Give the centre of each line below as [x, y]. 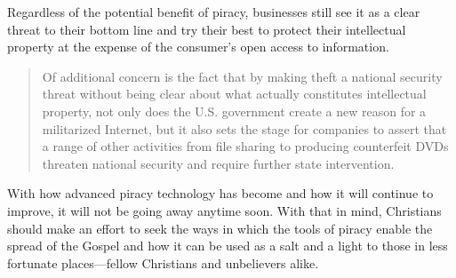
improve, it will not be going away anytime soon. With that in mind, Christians [224, 210]
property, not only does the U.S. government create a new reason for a [234, 111]
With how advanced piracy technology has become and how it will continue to [220, 193]
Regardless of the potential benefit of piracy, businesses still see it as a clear [214, 12]
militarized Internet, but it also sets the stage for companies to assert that [244, 128]
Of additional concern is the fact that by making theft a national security [242, 76]
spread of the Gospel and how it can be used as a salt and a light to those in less [228, 246]
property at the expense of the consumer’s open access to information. [198, 47]
